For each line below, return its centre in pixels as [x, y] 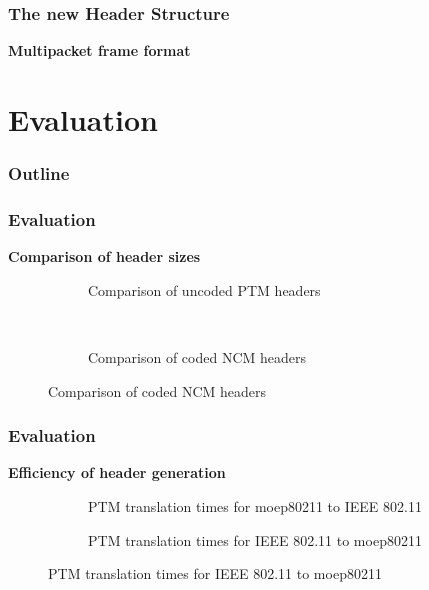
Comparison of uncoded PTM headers [204, 289]
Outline [39, 173]
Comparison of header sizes [104, 256]
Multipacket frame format [99, 50]
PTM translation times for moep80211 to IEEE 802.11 [255, 506]
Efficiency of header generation [117, 472]
